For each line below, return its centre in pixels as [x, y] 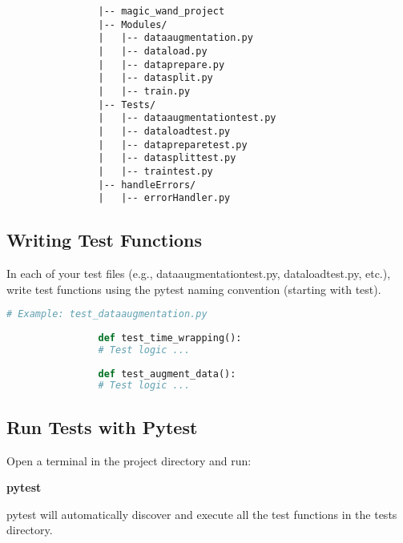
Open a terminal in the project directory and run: [129, 460]
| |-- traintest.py [155, 171]
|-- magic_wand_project [161, 11]
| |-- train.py [144, 91]
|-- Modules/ [133, 24]
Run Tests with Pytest [102, 426]
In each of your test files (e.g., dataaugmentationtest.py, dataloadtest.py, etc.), [199, 274]
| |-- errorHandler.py [164, 198]
